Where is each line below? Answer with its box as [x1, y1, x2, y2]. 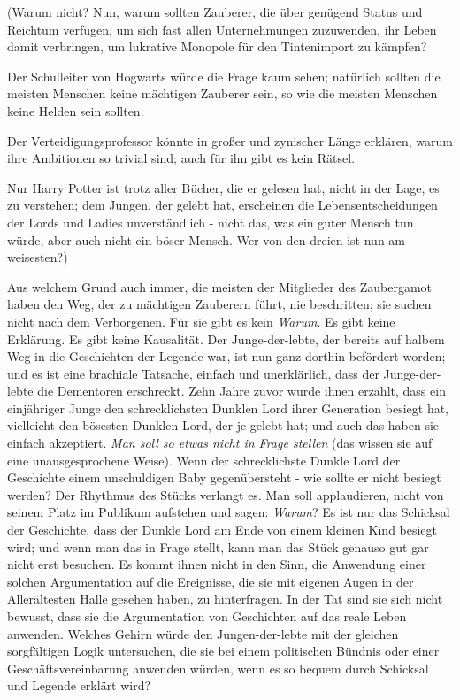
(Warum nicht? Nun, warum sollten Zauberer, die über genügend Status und [7, 3, 423, 20]
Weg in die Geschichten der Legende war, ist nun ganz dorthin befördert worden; [7, 347, 446, 365]
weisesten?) [7, 248, 68, 266]
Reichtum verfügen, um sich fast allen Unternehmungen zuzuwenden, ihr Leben [7, 19, 437, 38]
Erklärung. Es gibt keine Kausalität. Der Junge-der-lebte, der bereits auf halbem [7, 329, 445, 348]
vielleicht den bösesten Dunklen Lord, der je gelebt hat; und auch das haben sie [7, 416, 440, 435]
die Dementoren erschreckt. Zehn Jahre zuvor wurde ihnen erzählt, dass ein [37, 381, 446, 400]
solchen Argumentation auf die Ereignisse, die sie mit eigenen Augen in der [7, 572, 414, 590]
